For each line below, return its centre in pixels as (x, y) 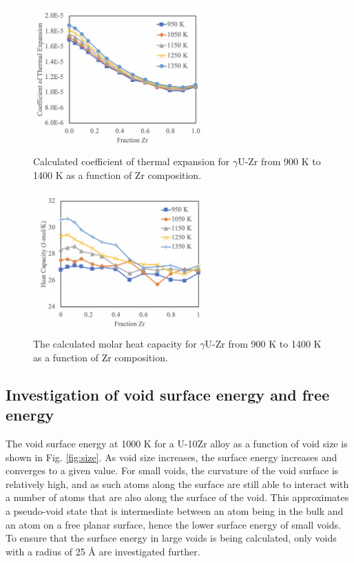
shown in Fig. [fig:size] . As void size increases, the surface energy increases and (171, 457)
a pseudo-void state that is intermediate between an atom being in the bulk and (175, 510)
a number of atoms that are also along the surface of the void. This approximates (177, 497)
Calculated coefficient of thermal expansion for (132, 161)
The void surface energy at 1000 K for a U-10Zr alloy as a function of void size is (177, 443)
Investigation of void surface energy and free (168, 394)
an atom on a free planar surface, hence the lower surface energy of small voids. (174, 524)
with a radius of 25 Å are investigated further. (103, 551)
